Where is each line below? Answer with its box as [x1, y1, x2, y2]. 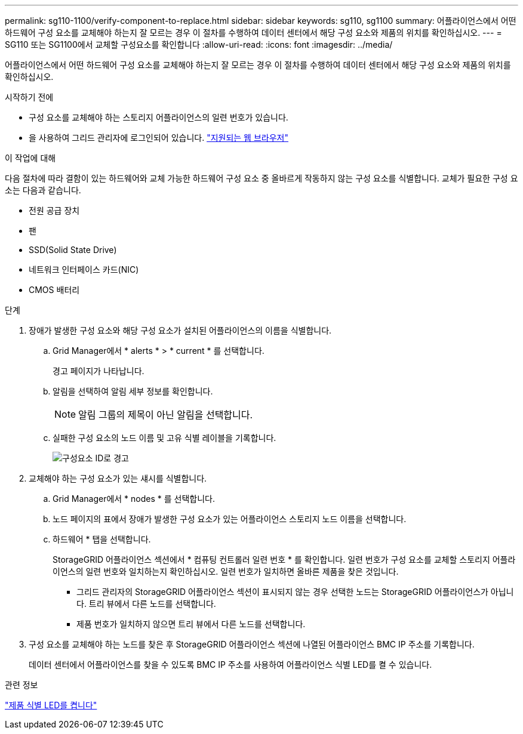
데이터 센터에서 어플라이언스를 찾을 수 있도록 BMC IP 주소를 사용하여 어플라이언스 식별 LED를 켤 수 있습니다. [29, 659, 432, 670]
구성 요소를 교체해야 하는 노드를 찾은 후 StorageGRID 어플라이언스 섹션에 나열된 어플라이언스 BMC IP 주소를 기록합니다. [29, 639, 475, 649]
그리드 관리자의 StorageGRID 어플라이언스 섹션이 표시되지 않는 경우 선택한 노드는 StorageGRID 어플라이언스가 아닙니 [76, 587, 514, 597]
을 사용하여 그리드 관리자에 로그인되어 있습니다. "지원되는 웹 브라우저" [29, 132, 288, 143]
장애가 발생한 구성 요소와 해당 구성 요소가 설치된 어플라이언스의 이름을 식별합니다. [29, 325, 332, 335]
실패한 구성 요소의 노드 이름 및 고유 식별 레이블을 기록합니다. [53, 433, 276, 443]
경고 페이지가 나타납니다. [53, 366, 144, 376]
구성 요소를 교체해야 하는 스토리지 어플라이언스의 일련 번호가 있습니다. [29, 112, 288, 122]
